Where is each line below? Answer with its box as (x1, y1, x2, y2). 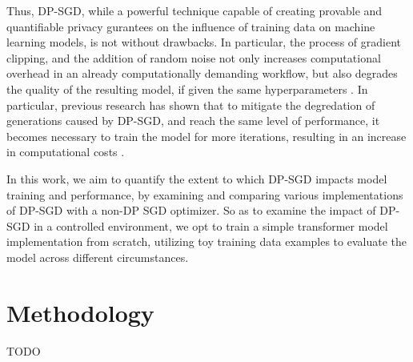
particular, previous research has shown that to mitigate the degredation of (6, 96, 375, 113)
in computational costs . (6, 143, 125, 160)
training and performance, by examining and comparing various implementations (6, 186, 403, 203)
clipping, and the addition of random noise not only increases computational (6, 49, 381, 66)
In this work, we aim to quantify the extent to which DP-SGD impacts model (6, 170, 387, 187)
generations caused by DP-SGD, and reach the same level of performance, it (6, 112, 380, 129)
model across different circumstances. (6, 248, 189, 265)
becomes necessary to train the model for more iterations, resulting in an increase (6, 127, 407, 144)
